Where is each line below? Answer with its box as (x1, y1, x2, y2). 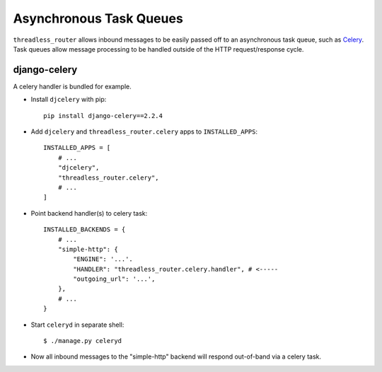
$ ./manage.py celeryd (43, 337, 122, 345)
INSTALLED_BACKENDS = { (43, 226, 126, 233)
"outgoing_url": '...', (73, 275, 156, 283)
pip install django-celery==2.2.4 (43, 112, 163, 120)
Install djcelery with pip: (30, 95, 107, 104)
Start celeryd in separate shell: (30, 320, 125, 329)
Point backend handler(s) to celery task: (30, 209, 148, 217)
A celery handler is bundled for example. (13, 82, 132, 91)
